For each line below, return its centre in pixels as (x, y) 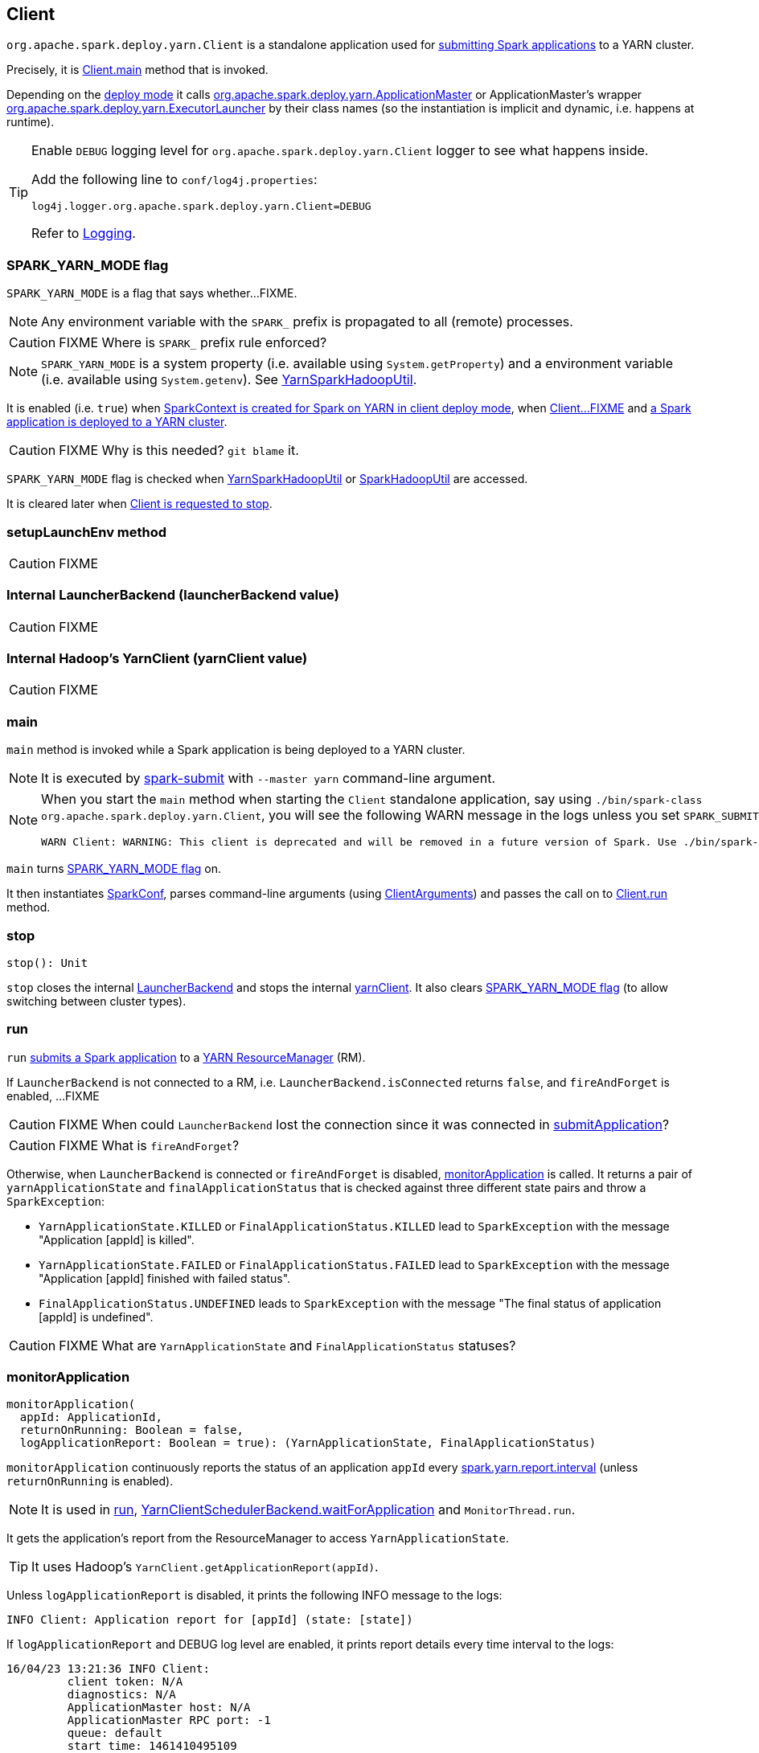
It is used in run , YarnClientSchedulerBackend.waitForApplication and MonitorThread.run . (308, 1510)
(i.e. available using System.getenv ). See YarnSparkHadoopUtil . (229, 380)
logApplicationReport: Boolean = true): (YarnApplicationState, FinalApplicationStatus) (308, 1443)
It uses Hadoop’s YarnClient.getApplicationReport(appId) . (205, 1567)
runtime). (31, 122)
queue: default (115, 1733)
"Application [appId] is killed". (117, 1239)
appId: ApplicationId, (91, 1417)
